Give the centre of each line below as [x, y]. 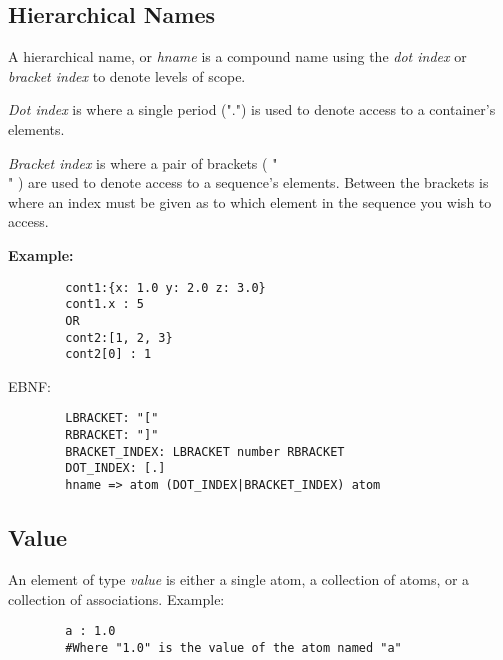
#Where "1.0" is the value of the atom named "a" [233, 647]
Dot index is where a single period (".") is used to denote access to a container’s [252, 109]
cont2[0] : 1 [108, 354]
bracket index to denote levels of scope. [127, 75]
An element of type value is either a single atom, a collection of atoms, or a [239, 578]
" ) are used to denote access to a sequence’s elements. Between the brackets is [248, 182]
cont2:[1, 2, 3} [119, 337]
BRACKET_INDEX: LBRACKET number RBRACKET [205, 451]
